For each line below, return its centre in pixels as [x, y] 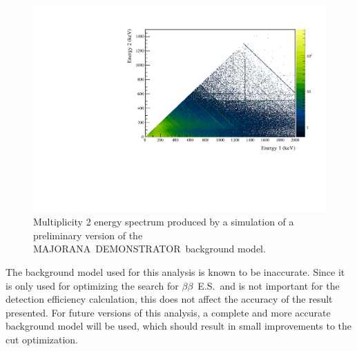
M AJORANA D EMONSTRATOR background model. [149, 249]
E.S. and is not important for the [269, 285]
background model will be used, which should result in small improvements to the [179, 326]
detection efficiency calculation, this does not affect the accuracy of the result [169, 299]
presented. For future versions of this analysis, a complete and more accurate [168, 312]
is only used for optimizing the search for [92, 285]
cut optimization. [42, 339]
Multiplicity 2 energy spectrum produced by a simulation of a [164, 222]
